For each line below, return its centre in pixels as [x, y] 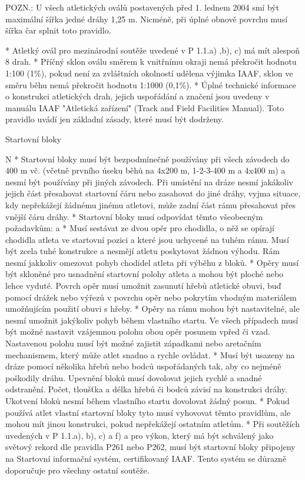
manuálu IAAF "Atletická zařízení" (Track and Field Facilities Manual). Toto [145, 107]
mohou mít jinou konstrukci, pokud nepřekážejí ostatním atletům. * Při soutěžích [152, 424]
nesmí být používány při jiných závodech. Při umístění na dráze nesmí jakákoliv [150, 181]
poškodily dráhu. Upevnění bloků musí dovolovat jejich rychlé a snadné [134, 377]
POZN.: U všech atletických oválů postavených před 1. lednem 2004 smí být [142, 7]
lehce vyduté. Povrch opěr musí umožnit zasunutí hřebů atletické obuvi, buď [143, 286]
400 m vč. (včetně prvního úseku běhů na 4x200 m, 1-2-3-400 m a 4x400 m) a [145, 170]
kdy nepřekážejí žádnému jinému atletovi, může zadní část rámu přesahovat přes [151, 204]
